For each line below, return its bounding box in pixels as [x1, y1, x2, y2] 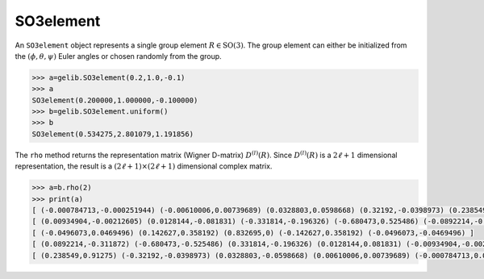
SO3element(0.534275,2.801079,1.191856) [31, 129, 194, 139]
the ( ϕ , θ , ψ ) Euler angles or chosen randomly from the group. [15, 51, 222, 60]
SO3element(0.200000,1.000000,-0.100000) [31, 95, 198, 105]
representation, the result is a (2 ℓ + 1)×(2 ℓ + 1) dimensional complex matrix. [15, 161, 273, 171]
